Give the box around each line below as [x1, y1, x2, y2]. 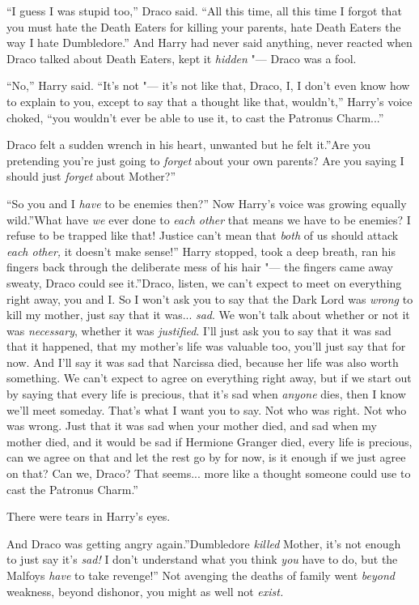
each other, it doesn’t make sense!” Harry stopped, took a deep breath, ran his [6, 242, 396, 259]
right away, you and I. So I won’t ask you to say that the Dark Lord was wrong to [6, 290, 413, 307]
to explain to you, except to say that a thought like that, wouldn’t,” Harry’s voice [6, 92, 413, 109]
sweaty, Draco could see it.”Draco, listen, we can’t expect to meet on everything [6, 274, 402, 291]
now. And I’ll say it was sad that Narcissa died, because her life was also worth [6, 353, 399, 370]
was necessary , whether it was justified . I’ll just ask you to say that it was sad [6, 322, 391, 339]
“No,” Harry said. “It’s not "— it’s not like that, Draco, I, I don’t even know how [6, 77, 410, 94]
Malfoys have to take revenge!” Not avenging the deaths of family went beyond [6, 567, 395, 583]
